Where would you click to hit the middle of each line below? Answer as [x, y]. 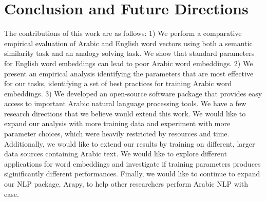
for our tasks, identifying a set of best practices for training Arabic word [118, 83]
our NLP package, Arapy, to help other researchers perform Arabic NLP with [126, 184]
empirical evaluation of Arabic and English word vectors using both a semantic [128, 43]
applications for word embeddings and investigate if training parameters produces [132, 163]
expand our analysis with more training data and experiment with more [117, 123]
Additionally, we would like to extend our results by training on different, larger [130, 143]
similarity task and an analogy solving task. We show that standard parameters [129, 53]
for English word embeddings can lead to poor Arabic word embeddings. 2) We [129, 63]
